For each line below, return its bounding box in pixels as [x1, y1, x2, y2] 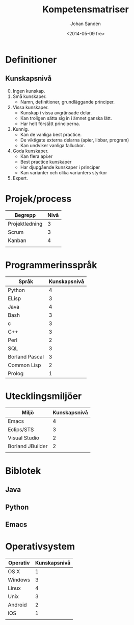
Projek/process [5, 193, 72, 205]
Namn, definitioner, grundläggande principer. [20, 98, 115, 105]
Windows [8, 576, 31, 583]
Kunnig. [12, 126, 29, 132]
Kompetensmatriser [42, 4, 129, 15]
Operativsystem [5, 541, 75, 552]
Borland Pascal [8, 353, 44, 360]
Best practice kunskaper [20, 158, 72, 165]
